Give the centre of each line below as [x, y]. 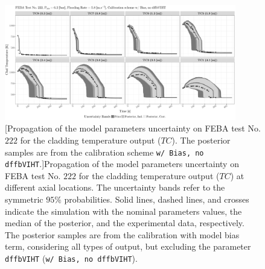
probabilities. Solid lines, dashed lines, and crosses [157, 199]
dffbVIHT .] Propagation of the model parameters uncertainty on [122, 164]
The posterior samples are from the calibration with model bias [122, 234]
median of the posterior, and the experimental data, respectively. [125, 223]
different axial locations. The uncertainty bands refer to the [115, 187]
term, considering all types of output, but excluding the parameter [128, 246]
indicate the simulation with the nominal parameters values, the [123, 211]
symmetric [24, 199]
